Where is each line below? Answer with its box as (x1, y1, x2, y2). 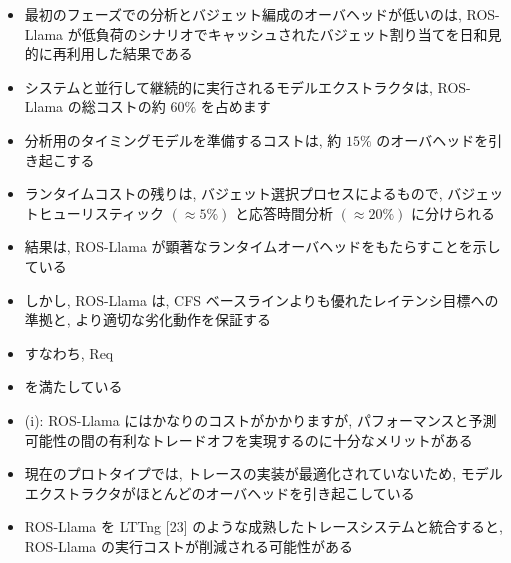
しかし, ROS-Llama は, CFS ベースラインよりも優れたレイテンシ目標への (24, 289, 499, 310)
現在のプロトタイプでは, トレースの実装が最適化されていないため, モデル (24, 463, 503, 484)
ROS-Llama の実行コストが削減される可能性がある (24, 535, 354, 556)
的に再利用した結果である (24, 43, 193, 64)
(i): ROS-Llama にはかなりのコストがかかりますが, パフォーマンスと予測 (24, 409, 497, 430)
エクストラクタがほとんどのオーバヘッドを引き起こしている (24, 482, 415, 503)
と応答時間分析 (235, 202, 334, 223)
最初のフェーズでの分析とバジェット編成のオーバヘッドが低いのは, (24, 4, 462, 24)
